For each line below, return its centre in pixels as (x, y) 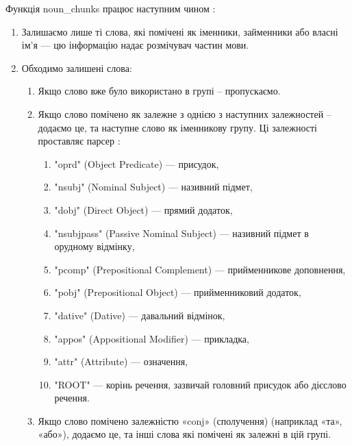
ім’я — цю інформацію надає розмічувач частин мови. (135, 45)
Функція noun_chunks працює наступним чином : (111, 8)
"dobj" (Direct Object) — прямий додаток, (143, 209)
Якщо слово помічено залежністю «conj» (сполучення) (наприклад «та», (190, 420)
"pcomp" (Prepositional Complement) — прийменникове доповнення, (200, 269)
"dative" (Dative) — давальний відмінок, (140, 315)
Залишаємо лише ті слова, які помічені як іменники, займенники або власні (180, 31)
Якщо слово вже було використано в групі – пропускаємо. (159, 91)
